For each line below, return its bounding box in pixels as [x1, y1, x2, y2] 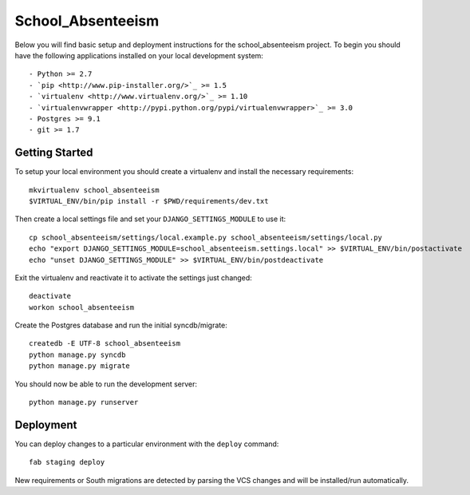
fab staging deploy [29, 457, 105, 467]
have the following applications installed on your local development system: [14, 50, 263, 60]
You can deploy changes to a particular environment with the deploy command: [14, 439, 279, 449]
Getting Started [14, 146, 93, 160]
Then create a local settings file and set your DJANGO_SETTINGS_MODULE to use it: [14, 214, 286, 224]
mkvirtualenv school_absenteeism [29, 185, 160, 195]
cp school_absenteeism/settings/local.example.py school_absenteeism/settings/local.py [29, 232, 383, 242]
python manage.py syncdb [29, 350, 126, 359]
